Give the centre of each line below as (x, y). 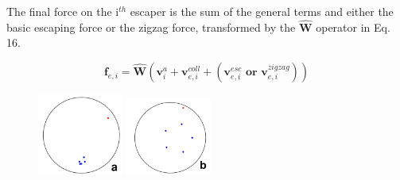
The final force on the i (63, 11)
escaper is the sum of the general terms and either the (262, 11)
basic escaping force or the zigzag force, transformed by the (151, 27)
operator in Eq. (353, 27)
